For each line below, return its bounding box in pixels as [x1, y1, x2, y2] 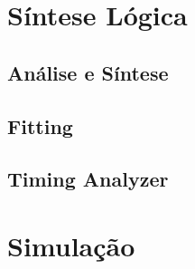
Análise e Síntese [7, 58, 169, 86]
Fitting [7, 111, 73, 139]
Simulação [7, 226, 135, 264]
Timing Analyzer [7, 165, 169, 193]
